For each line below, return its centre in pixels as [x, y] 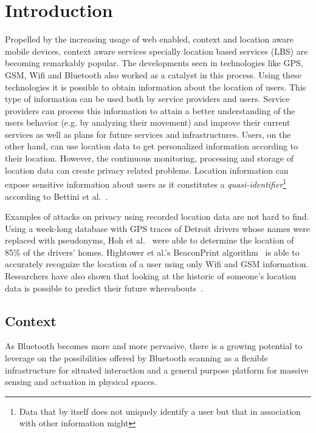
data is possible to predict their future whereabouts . [104, 288]
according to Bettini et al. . [57, 196]
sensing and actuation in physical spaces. [81, 382]
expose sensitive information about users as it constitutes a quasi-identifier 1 [146, 183]
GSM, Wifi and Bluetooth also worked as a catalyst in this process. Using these [153, 74]
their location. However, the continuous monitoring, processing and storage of [149, 158]
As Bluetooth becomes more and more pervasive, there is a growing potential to [154, 346]
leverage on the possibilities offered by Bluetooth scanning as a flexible [136, 358]
